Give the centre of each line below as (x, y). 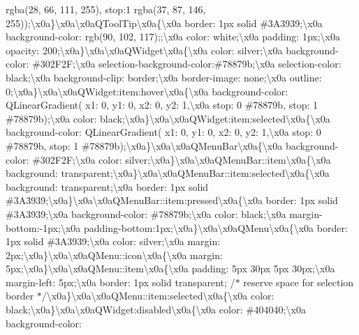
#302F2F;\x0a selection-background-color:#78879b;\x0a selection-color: (187, 64)
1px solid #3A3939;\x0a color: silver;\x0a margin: (113, 241)
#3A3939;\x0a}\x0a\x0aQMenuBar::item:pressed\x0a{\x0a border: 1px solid (172, 200)
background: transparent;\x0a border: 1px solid (107, 186)
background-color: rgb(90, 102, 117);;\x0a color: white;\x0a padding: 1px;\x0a (173, 37)
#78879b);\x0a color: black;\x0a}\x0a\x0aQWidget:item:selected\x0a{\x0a (168, 118)
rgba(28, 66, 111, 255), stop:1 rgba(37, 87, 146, (106, 9)
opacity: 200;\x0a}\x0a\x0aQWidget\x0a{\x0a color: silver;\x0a (144, 50)
